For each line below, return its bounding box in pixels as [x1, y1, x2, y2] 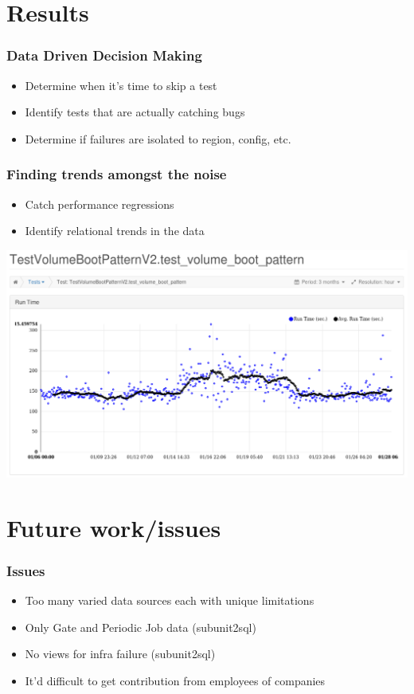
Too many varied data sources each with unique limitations [25, 591, 314, 608]
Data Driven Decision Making [6, 45, 202, 65]
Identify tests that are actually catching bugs [25, 104, 245, 120]
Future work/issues [6, 511, 221, 543]
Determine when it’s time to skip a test [25, 76, 217, 93]
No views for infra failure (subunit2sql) [25, 645, 216, 662]
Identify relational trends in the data [25, 222, 205, 239]
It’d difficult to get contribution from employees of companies [25, 672, 326, 688]
